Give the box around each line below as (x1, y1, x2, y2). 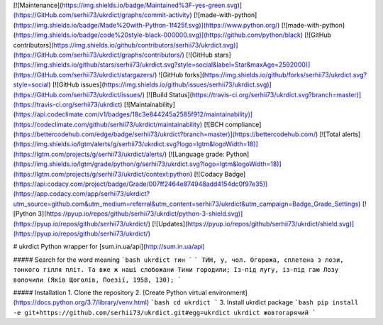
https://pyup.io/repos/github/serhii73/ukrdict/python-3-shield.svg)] (46, 209, 243, 218)
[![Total (319, 130, 340, 138)
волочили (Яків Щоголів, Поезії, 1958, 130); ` (13, 275, 182, 284)
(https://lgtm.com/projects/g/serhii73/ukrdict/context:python (13, 170, 191, 178)
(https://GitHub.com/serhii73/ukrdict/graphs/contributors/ (13, 50, 182, 59)
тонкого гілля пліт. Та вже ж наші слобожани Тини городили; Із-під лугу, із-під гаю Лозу (13, 266, 339, 274)
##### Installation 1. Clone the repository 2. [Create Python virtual (13, 288, 207, 297)
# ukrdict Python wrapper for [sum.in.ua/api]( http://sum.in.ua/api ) (13, 242, 206, 251)
